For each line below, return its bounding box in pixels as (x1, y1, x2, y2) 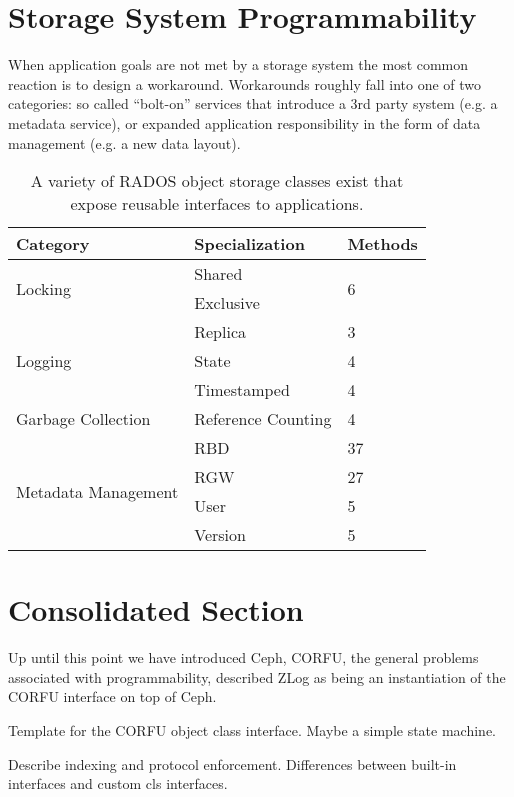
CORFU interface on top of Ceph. (8, 686, 217, 707)
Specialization (194, 232, 305, 256)
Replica (194, 320, 247, 344)
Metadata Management (16, 479, 179, 503)
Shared (194, 262, 243, 286)
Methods (347, 232, 418, 256)
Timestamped (194, 378, 290, 402)
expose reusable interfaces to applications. (70, 192, 364, 216)
